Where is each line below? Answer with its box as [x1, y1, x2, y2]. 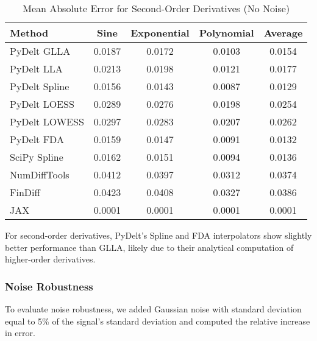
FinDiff [10, 185, 40, 199]
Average [263, 26, 303, 40]
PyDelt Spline [10, 79, 69, 93]
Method [10, 26, 49, 40]
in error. [5, 326, 35, 339]
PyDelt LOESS [10, 97, 74, 111]
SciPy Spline [10, 150, 63, 164]
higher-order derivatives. [5, 253, 96, 265]
